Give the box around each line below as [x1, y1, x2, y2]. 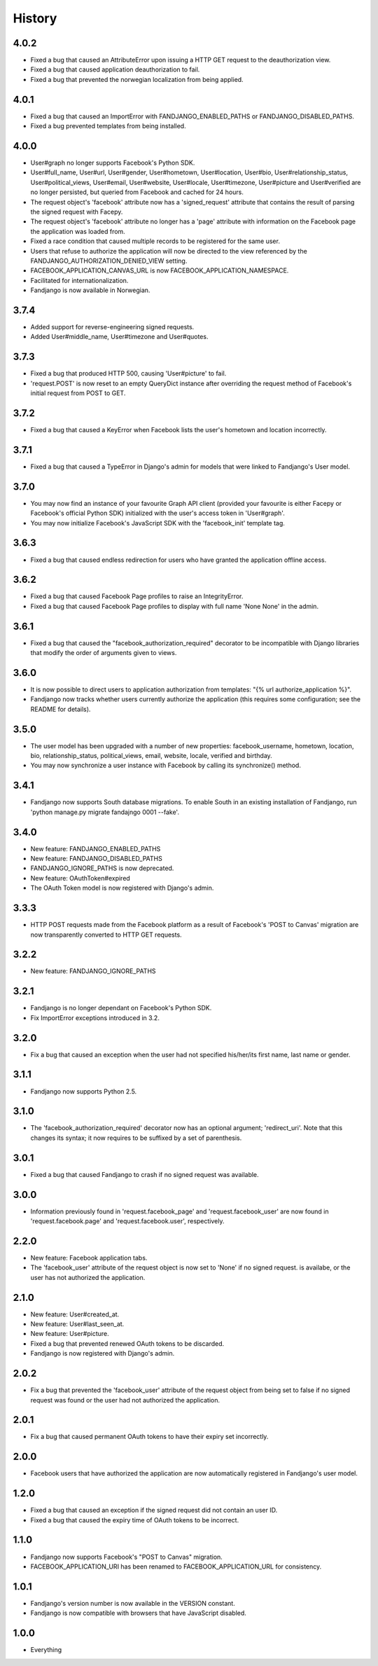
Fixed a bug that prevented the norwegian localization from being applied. [30, 75, 244, 83]
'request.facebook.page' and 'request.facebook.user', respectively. [30, 1217, 225, 1225]
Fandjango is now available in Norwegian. [30, 286, 150, 294]
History [13, 11, 57, 26]
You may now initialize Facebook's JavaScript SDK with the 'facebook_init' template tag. [30, 518, 285, 527]
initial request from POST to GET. [30, 389, 126, 397]
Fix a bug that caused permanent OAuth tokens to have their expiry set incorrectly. [30, 1433, 269, 1441]
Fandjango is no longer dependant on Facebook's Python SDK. [30, 1004, 212, 1012]
